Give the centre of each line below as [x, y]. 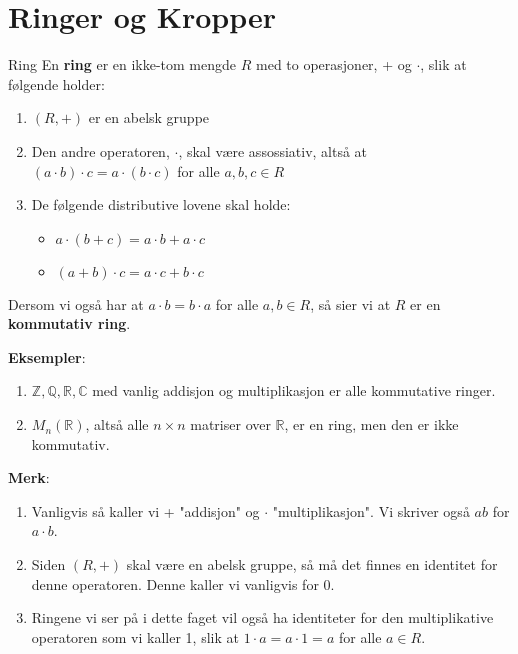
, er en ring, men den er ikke [371, 424]
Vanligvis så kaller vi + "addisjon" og [145, 510]
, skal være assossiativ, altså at [273, 150]
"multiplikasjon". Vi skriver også [371, 510]
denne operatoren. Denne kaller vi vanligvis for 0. [183, 583]
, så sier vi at [350, 303]
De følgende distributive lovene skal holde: [161, 204]
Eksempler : [47, 356]
